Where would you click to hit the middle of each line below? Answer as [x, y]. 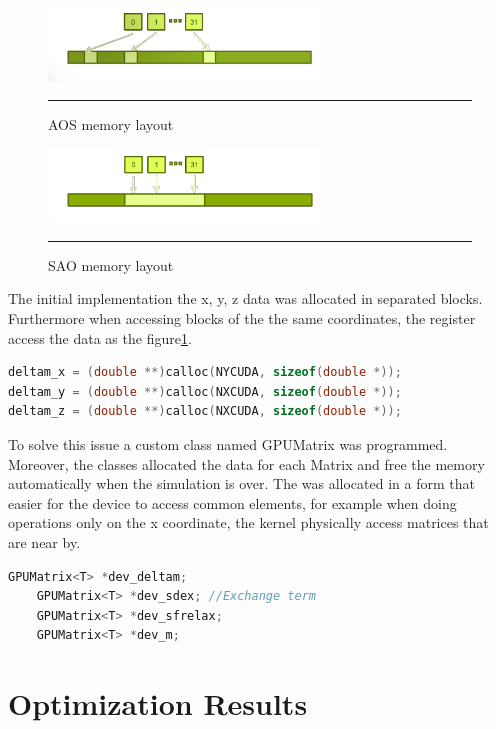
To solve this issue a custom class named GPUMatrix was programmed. [228, 444]
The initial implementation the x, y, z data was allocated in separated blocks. [245, 298]
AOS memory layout [111, 124]
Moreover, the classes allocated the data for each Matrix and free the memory [246, 463]
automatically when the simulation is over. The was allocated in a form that [241, 483]
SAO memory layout [111, 264]
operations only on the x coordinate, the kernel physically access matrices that [248, 522]
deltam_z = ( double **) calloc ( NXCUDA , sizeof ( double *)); [205, 411]
